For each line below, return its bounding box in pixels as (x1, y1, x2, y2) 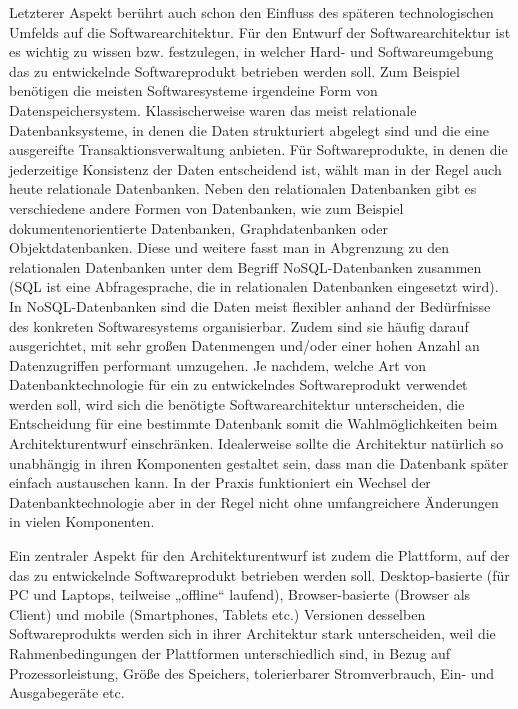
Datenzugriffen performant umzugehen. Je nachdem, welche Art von (9, 354, 427, 375)
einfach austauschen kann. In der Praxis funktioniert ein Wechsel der (9, 472, 431, 493)
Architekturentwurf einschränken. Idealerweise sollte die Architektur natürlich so (9, 433, 504, 454)
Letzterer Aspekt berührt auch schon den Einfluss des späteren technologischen (9, 2, 494, 22)
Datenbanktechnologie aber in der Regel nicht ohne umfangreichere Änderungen (9, 491, 499, 512)
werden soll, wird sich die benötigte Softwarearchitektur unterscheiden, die (9, 393, 465, 414)
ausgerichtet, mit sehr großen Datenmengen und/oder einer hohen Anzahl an (9, 335, 480, 356)
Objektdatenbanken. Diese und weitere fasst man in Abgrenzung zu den (9, 237, 449, 258)
